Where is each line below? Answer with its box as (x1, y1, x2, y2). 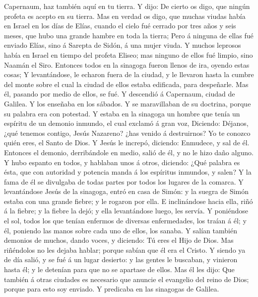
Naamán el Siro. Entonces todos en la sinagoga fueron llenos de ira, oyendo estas (4, 59, 250, 70)
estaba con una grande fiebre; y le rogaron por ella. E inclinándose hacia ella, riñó (4, 196, 253, 206)
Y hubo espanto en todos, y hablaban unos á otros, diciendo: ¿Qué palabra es (4, 157, 240, 167)
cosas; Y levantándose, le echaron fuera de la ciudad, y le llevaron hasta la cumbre (4, 69, 254, 80)
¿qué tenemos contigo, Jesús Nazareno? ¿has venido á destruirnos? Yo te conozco (4, 127, 251, 138)
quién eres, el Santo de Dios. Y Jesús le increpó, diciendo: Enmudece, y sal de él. (4, 137, 250, 148)
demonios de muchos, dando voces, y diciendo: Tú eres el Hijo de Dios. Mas (4, 235, 234, 245)
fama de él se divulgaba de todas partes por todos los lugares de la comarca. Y (4, 176, 244, 187)
